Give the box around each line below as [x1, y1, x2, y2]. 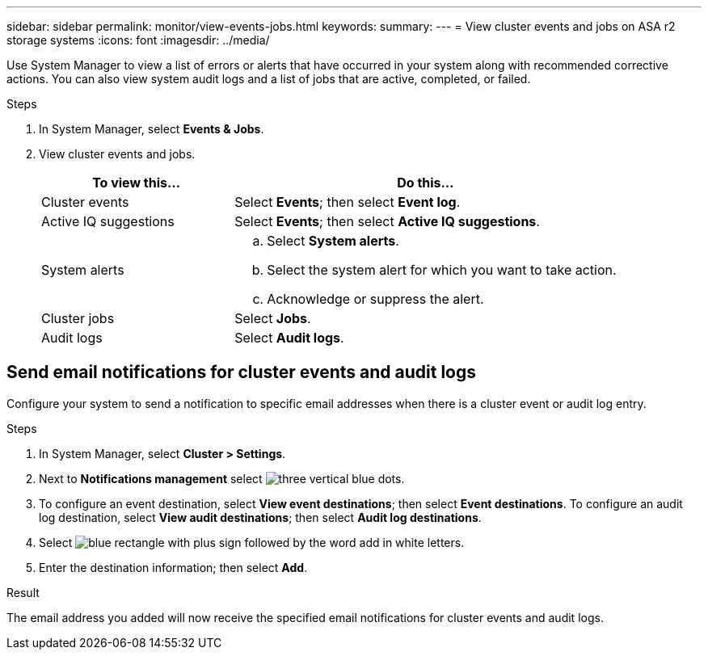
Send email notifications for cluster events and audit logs [6, 362, 476, 383]
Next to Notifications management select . [39, 471, 405, 486]
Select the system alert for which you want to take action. [267, 262, 617, 278]
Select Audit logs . [234, 330, 344, 346]
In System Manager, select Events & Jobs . [39, 122, 264, 136]
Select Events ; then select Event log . [234, 194, 461, 210]
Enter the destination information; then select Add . [39, 560, 308, 574]
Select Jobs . [234, 310, 311, 326]
